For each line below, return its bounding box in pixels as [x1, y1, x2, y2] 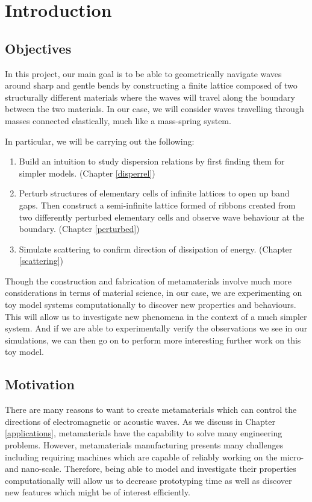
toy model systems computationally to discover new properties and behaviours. [5, 298, 296, 311]
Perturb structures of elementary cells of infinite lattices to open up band [19, 187, 290, 199]
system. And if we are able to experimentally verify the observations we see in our [5, 322, 308, 334]
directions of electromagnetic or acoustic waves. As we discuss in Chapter [5, 415, 276, 427]
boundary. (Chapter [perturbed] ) [19, 222, 140, 235]
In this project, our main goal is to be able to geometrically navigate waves [5, 67, 282, 80]
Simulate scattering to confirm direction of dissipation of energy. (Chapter [19, 242, 293, 255]
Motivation [5, 375, 75, 394]
